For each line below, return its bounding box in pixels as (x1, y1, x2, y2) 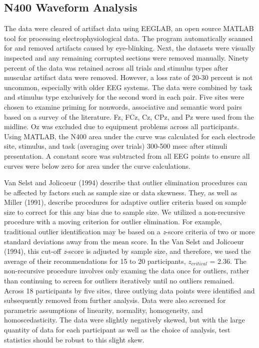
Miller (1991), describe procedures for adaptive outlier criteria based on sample (4, 197, 246, 207)
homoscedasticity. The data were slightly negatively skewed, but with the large (4, 314, 245, 325)
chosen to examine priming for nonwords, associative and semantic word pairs (4, 101, 242, 112)
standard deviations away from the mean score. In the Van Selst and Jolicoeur (4, 236, 244, 246)
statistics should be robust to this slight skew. (4, 334, 144, 344)
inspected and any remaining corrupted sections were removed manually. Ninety (4, 52, 249, 63)
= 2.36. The (209, 255, 246, 266)
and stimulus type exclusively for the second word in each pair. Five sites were (4, 92, 244, 102)
